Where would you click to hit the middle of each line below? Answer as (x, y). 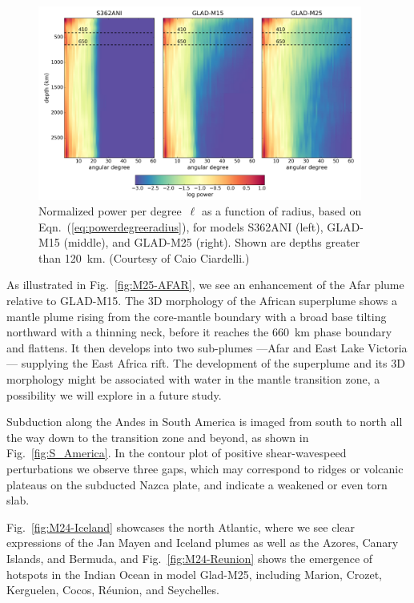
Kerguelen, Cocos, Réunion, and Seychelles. (113, 590)
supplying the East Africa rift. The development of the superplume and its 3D (213, 363)
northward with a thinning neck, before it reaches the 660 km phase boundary (199, 332)
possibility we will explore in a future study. (114, 394)
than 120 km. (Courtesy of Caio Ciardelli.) (144, 257)
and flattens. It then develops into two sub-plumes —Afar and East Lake (185, 347)
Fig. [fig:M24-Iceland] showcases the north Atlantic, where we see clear (181, 527)
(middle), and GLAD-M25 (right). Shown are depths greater (212, 242)
